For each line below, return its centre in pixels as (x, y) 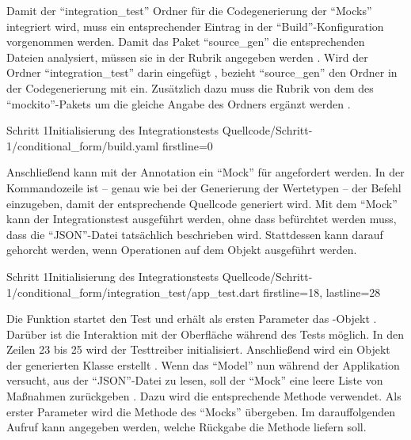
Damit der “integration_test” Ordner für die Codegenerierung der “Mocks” (189, 10)
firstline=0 (187, 145)
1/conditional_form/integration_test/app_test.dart (133, 292)
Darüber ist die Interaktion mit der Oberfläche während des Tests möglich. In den (205, 334)
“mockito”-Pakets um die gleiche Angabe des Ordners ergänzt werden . (179, 103)
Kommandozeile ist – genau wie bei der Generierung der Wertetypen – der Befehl (204, 187)
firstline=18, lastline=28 (322, 292)
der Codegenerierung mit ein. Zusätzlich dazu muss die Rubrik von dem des (190, 87)
